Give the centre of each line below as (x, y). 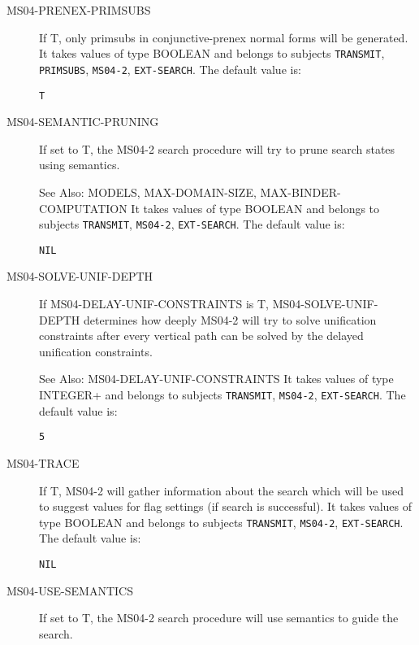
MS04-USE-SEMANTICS (70, 590)
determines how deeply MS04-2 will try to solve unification (230, 319)
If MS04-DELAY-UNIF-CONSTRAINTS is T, (154, 304)
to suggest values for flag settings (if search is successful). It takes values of (226, 506)
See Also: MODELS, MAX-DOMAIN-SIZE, (148, 192)
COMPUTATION (83, 208)
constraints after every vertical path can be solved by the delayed (201, 336)
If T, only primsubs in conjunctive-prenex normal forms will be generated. (224, 37)
